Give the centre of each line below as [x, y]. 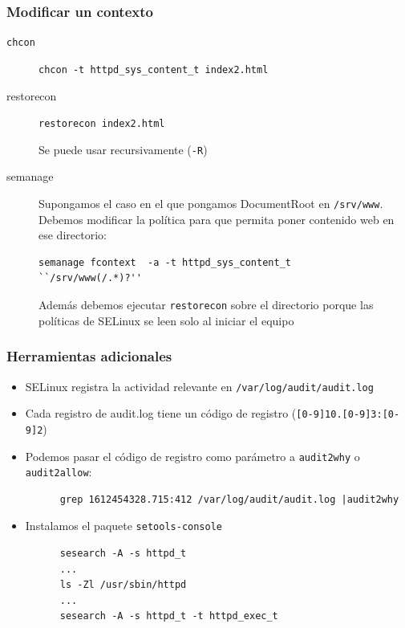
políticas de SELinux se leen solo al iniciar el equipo [166, 320]
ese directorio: [73, 235]
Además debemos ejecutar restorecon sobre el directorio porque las [206, 305]
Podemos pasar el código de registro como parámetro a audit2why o [192, 456]
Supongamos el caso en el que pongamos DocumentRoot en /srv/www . [211, 204]
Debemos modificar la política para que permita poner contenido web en [217, 219]
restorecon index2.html [102, 124]
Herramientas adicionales [89, 356]
